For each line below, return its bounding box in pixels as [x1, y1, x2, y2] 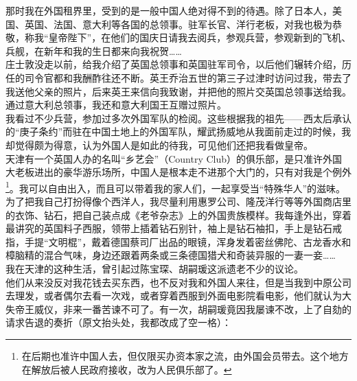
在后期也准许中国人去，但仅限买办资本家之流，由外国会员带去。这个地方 [21, 348, 349, 362]
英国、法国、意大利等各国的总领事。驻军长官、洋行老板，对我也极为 [24, 16, 332, 31]
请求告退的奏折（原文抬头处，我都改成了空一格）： [5, 315, 231, 330]
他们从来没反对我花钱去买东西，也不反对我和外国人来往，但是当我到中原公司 [5, 275, 352, 289]
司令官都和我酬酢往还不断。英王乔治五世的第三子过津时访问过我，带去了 [24, 70, 352, 84]
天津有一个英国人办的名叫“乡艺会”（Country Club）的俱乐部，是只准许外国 [5, 151, 343, 165]
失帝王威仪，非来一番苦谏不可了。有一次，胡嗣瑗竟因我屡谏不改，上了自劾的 [5, 301, 352, 316]
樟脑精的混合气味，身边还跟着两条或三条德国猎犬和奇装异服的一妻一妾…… [5, 248, 336, 262]
